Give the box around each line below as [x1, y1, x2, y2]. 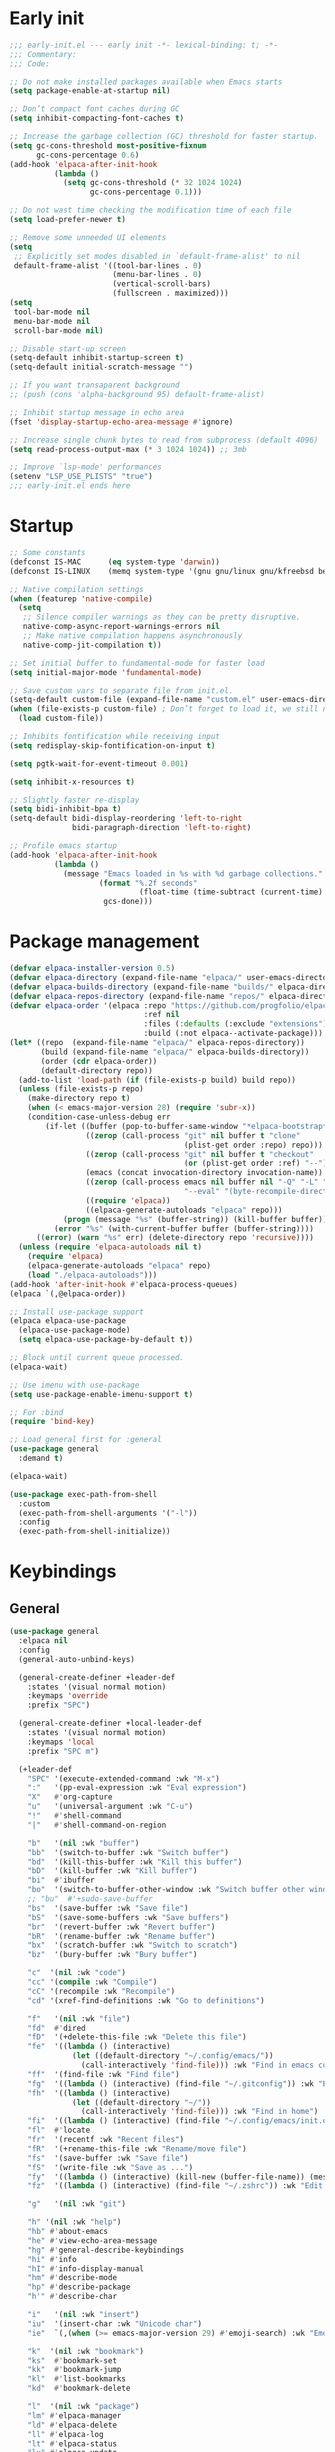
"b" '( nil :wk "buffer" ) [27, 1838, 140, 1848]
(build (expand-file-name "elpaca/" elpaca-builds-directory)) [40, 1047, 310, 1057]
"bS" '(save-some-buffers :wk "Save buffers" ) [27, 1912, 229, 1922]
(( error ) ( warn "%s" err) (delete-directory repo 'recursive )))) [35, 1233, 314, 1243]
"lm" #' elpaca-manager [27, 2410, 122, 2421]
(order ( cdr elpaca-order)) [40, 1056, 158, 1066]
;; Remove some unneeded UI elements [9, 232, 167, 242]
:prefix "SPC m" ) [27, 1746, 100, 1756]
